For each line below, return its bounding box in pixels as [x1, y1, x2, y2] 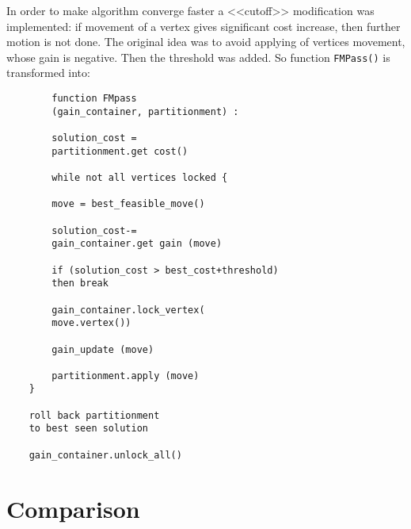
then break [51, 278, 108, 289]
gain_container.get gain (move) [51, 238, 223, 250]
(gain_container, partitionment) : [51, 105, 239, 117]
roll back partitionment [29, 409, 160, 421]
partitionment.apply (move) [51, 370, 200, 381]
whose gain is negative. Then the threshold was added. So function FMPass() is [6, 48, 390, 65]
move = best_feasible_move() [51, 198, 205, 210]
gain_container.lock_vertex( [51, 304, 205, 316]
